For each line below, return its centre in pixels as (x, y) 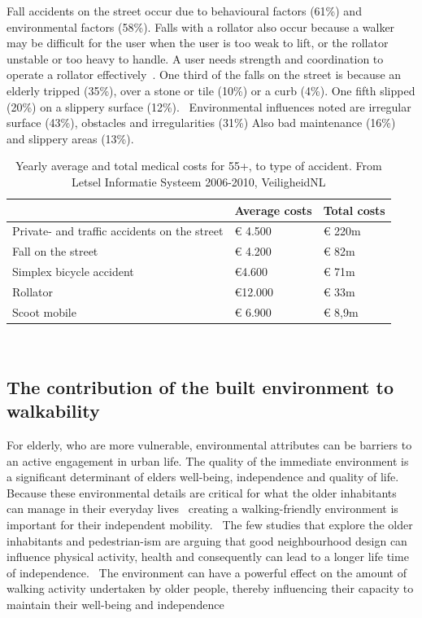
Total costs (354, 210)
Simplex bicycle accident (73, 272)
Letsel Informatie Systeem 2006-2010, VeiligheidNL (199, 181)
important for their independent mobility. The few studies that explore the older (210, 524)
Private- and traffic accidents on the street (118, 231)
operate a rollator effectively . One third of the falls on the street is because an (204, 75)
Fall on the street (55, 251)
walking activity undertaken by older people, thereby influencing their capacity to (210, 588)
